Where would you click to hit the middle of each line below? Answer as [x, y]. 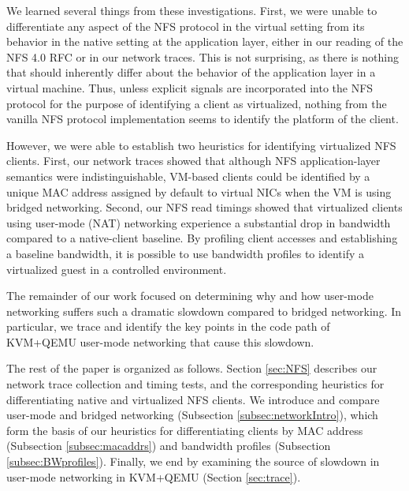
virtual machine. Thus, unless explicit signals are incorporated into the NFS [190, 87]
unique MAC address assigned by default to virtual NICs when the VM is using [199, 191]
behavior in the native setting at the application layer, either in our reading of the [205, 41]
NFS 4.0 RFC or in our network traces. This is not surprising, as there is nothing [203, 56]
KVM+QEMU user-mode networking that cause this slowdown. [160, 341]
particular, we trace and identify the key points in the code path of [168, 326]
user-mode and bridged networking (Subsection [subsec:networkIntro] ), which [192, 415]
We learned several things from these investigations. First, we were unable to [192, 10]
